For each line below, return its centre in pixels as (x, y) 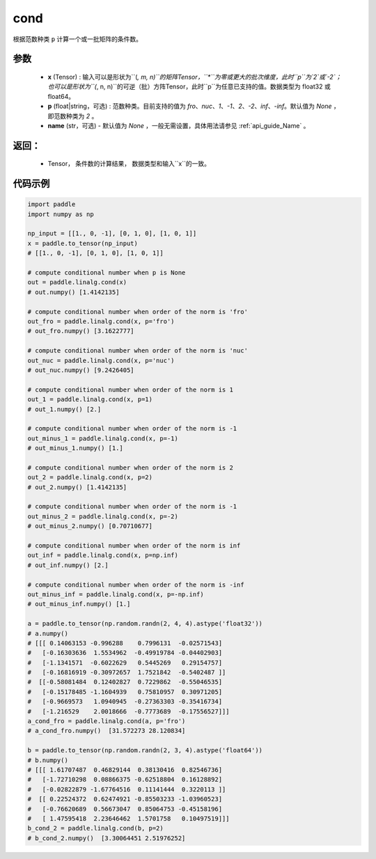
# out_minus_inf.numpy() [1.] (79, 604)
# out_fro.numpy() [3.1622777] (81, 331)
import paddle (52, 204)
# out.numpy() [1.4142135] (73, 292)
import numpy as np (61, 214)
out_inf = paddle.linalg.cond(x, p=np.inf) (103, 555)
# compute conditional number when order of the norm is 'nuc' (138, 351)
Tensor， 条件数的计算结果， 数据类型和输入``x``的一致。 (129, 164)
